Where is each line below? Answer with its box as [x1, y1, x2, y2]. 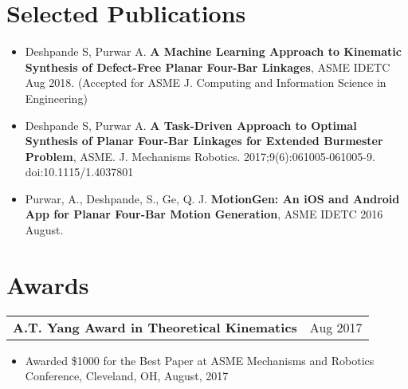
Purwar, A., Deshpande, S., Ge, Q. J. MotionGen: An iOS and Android [25, 190, 400, 206]
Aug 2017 [309, 317, 363, 336]
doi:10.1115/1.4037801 [25, 163, 134, 180]
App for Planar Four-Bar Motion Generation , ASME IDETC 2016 [25, 206, 383, 222]
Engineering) [25, 89, 88, 106]
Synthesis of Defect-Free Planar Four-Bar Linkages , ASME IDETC [25, 58, 390, 75]
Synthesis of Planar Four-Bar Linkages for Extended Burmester [25, 132, 383, 149]
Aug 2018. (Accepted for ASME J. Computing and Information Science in [25, 74, 386, 91]
